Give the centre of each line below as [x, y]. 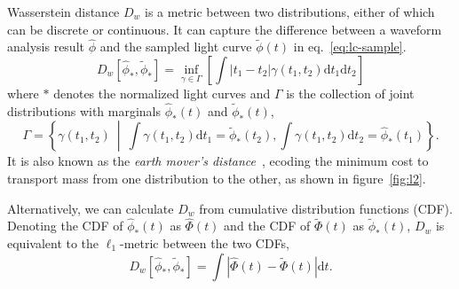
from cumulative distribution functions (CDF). [326, 208]
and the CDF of [267, 226]
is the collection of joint [350, 93]
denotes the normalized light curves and [162, 93]
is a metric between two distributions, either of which [290, 12]
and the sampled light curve [176, 47]
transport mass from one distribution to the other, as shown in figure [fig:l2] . [217, 178]
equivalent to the [53, 243]
